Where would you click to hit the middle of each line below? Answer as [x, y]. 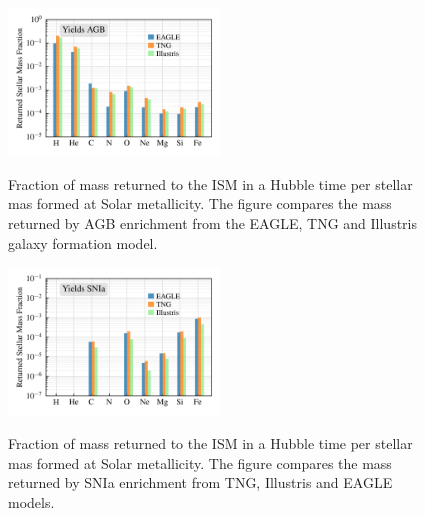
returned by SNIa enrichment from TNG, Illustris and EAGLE [200, 482]
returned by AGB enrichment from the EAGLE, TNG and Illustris [212, 223]
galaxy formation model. [83, 242]
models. [31, 501]
